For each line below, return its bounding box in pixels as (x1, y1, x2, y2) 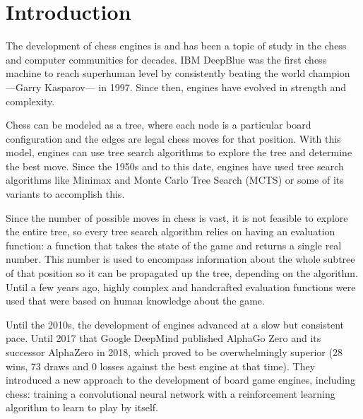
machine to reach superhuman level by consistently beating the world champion (6, 66, 350, 81)
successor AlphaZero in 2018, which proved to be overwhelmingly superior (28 (6, 345, 343, 359)
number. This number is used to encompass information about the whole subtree (6, 252, 355, 266)
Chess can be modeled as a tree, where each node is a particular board (6, 117, 311, 132)
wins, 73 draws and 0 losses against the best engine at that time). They (6, 358, 316, 373)
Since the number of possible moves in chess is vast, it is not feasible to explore (6, 210, 348, 225)
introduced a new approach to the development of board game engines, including (6, 372, 355, 387)
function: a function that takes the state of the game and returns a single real (6, 237, 342, 252)
